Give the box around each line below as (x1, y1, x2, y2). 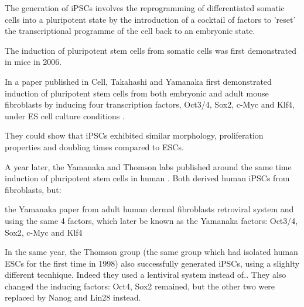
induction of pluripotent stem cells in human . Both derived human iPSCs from (5, 172, 290, 184)
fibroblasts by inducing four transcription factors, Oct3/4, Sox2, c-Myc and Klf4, (5, 98, 295, 111)
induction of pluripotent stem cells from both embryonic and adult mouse (5, 87, 269, 99)
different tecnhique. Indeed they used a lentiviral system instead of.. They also (5, 268, 286, 281)
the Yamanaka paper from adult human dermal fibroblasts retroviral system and (5, 203, 294, 215)
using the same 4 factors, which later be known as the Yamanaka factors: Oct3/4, (5, 214, 298, 226)
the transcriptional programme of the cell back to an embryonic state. (5, 25, 255, 37)
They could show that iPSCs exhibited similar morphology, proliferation (5, 129, 264, 142)
